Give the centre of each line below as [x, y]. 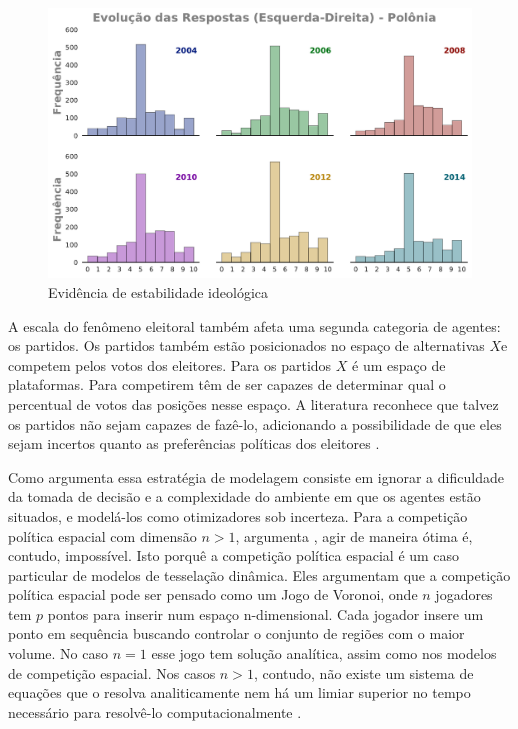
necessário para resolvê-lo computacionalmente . [155, 711]
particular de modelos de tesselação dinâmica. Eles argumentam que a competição [259, 574]
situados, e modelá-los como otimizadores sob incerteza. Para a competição [238, 515]
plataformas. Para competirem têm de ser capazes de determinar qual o [227, 384]
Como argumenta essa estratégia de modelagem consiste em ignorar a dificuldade [256, 476]
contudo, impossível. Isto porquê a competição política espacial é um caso [234, 555]
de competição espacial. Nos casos [112, 672]
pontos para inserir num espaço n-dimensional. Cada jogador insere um [265, 613]
